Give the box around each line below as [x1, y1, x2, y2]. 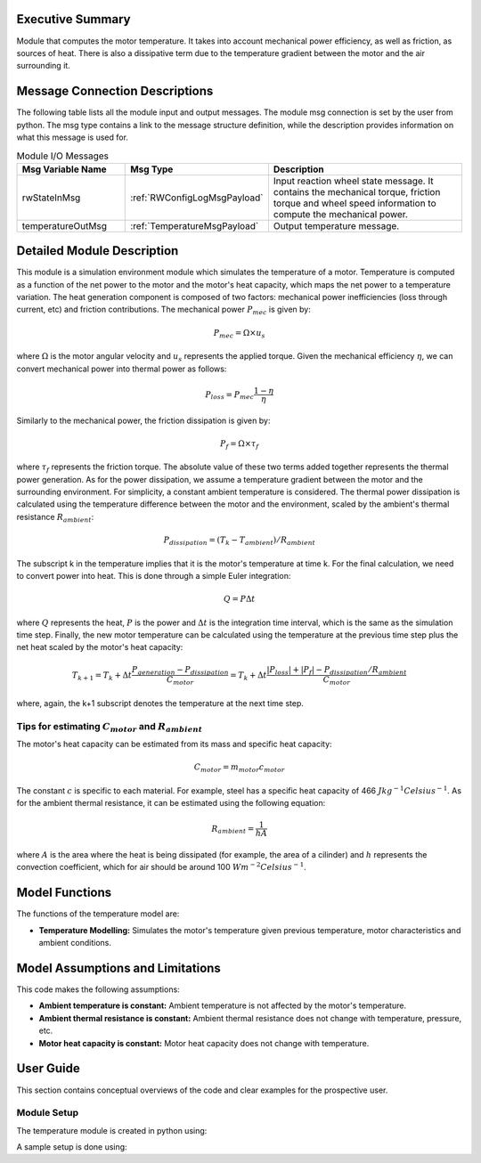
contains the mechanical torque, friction [273, 185, 441, 198]
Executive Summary [16, 12, 131, 27]
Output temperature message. [273, 219, 400, 232]
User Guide [16, 1061, 80, 1077]
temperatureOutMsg [21, 219, 107, 232]
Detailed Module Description [16, 243, 179, 258]
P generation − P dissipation [131, 664, 229, 677]
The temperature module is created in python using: [16, 1125, 208, 1135]
